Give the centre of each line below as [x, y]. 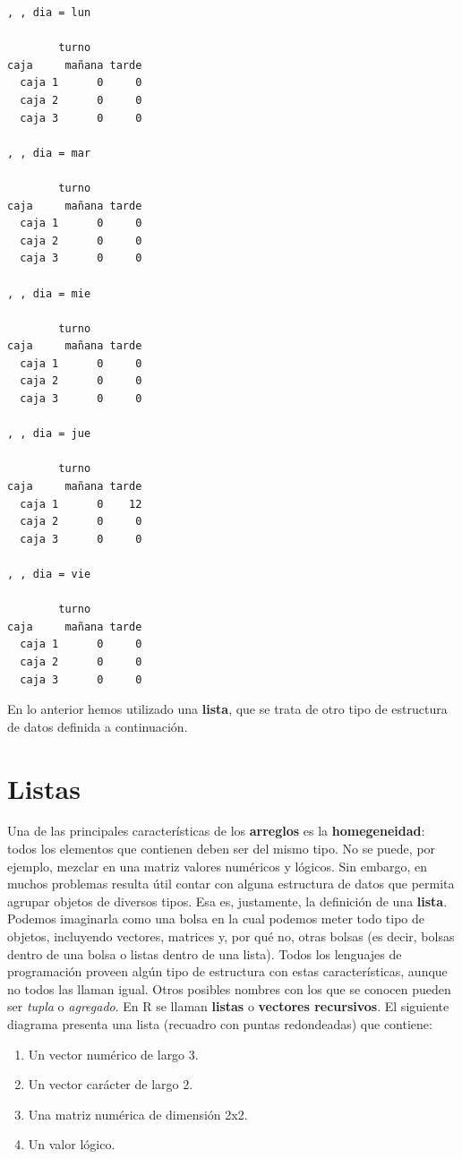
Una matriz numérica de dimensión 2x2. [138, 1114]
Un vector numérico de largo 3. [113, 1054]
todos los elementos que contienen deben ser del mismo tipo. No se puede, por [222, 849]
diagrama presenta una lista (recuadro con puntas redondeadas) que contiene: [220, 1024]
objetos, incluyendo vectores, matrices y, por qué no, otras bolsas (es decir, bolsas [231, 936]
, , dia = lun [49, 13]
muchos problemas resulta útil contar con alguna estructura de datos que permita [231, 884]
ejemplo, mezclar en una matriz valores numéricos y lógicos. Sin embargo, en [217, 866]
